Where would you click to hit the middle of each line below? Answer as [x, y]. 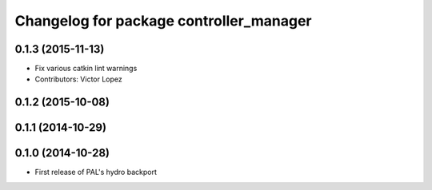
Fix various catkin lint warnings [86, 69]
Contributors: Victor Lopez [79, 79]
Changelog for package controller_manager [163, 21]
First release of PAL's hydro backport [96, 172]
